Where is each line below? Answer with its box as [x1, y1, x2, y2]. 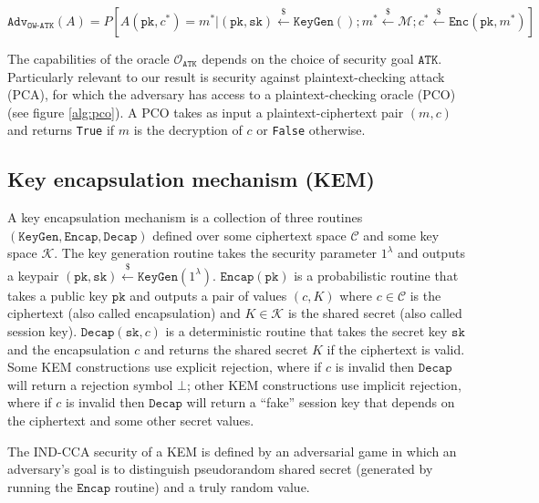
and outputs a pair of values [130, 285, 287, 304]
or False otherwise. [256, 120, 366, 139]
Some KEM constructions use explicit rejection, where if [7, 357, 322, 376]
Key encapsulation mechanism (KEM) [7, 165, 375, 193]
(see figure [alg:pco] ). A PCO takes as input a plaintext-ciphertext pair [7, 102, 404, 121]
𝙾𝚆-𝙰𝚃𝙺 [27, 21, 55, 31]
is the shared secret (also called [287, 303, 462, 323]
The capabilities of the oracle [7, 49, 170, 67]
